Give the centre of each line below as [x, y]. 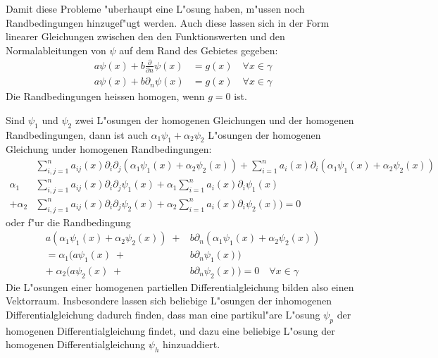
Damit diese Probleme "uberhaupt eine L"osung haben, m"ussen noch [155, 8]
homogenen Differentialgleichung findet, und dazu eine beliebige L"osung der [170, 330]
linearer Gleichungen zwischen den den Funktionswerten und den [145, 36]
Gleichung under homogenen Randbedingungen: [109, 149]
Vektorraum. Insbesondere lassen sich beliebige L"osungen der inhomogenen [169, 301]
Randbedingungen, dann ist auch [77, 134]
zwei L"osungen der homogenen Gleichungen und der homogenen [214, 119]
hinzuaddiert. [192, 344]
